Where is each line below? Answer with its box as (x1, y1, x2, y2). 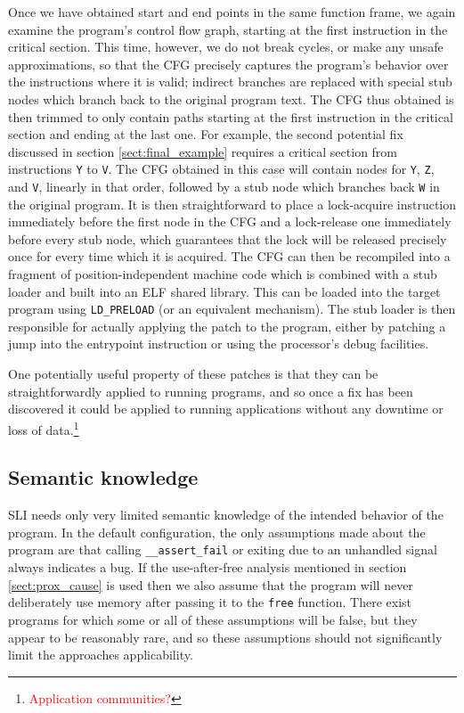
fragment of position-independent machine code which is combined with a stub (8, 265, 437, 283)
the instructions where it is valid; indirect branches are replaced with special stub (8, 72, 452, 91)
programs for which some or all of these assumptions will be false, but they (8, 610, 418, 628)
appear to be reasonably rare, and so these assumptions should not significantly (8, 627, 443, 646)
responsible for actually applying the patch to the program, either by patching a (8, 316, 446, 335)
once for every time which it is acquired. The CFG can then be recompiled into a (8, 247, 451, 266)
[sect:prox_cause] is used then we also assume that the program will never (8, 575, 413, 594)
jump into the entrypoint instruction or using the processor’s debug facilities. (8, 334, 429, 353)
